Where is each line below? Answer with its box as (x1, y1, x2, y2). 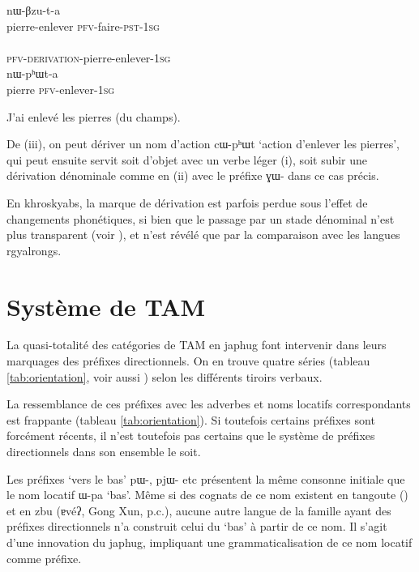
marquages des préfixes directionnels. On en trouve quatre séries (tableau (6, 352, 370, 369)
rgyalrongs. (6, 241, 62, 258)
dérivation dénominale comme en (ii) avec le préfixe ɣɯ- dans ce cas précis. (6, 167, 379, 184)
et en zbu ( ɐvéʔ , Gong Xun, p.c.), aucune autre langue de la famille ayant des (6, 502, 391, 519)
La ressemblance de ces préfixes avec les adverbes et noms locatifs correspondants (6, 395, 411, 412)
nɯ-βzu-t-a (6, 2, 61, 18)
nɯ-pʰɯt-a (6, 65, 58, 82)
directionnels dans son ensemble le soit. (6, 443, 201, 459)
